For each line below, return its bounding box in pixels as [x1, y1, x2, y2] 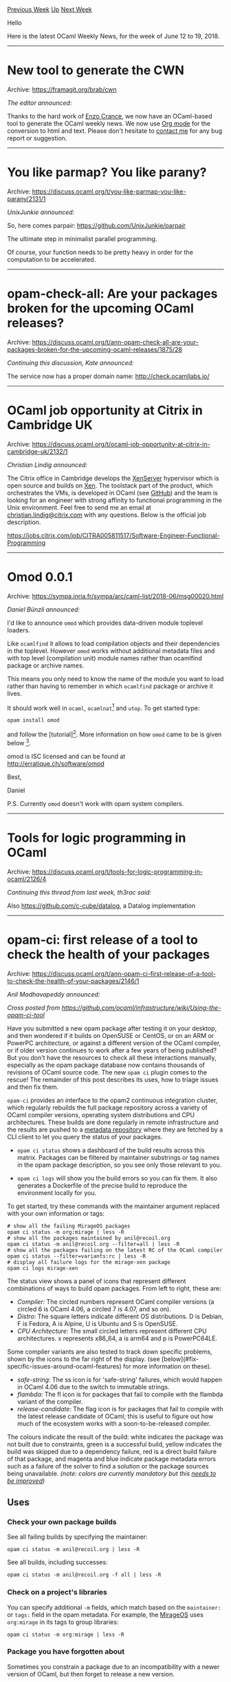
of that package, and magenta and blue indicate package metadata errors [7, 1455, 217, 1463]
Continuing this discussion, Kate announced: [7, 358, 134, 366]
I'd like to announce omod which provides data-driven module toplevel [7, 619, 203, 627]
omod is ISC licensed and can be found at [7, 752, 126, 760]
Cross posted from [7, 1004, 60, 1012]
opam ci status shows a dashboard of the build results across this [16, 1145, 205, 1154]
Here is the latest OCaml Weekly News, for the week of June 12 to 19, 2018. [7, 32, 220, 40]
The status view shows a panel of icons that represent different [7, 1276, 186, 1285]
